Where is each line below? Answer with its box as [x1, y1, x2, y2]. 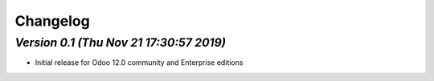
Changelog [14, 12, 90, 30]
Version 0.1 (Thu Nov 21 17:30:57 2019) [14, 35, 227, 50]
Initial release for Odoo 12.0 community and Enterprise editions [35, 58, 244, 67]
